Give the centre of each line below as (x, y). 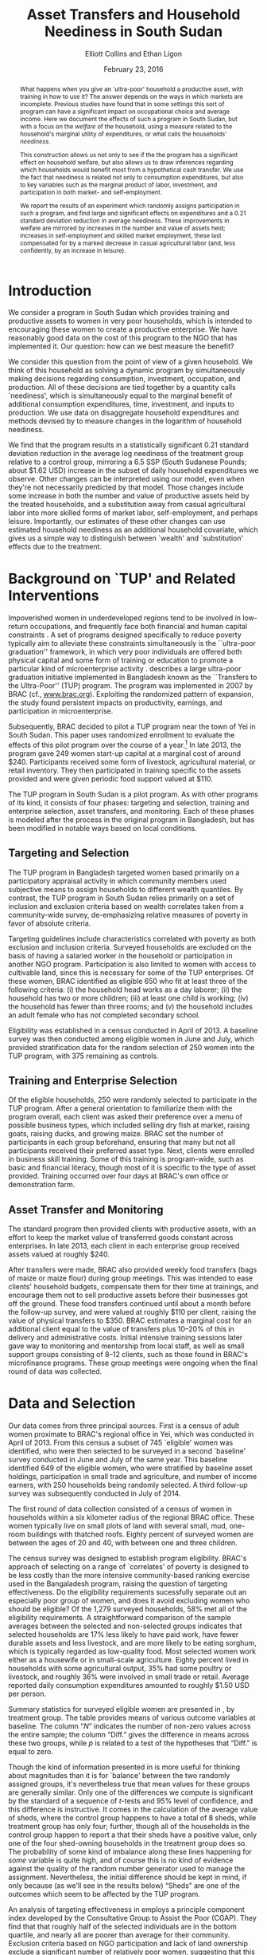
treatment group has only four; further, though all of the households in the (129, 1827)
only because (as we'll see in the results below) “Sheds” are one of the (124, 1886)
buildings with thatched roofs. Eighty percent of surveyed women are (141, 1534)
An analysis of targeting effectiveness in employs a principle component (126, 1910)
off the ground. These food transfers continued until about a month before (130, 1304)
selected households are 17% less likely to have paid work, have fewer (124, 1634)
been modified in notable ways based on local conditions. (103, 828)
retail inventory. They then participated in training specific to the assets (125, 770)
